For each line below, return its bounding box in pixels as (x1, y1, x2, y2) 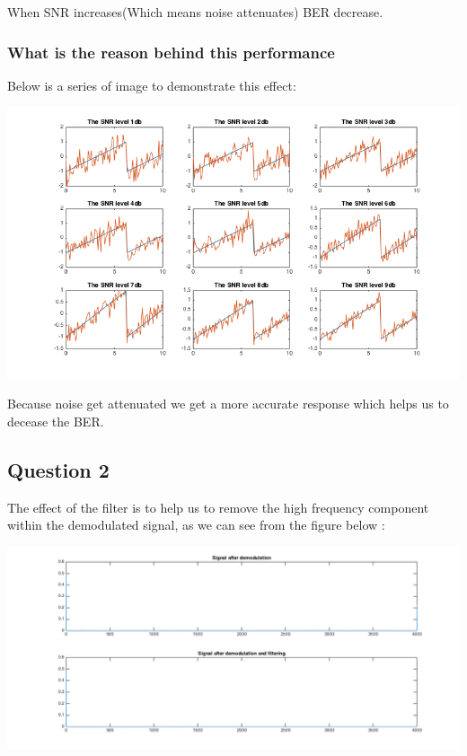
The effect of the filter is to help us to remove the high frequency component (7, 497, 429, 516)
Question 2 (7, 455, 110, 483)
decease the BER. (7, 411, 104, 430)
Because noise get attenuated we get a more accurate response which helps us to (7, 394, 449, 413)
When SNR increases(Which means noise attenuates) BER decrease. (7, 3, 383, 21)
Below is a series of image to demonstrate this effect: (7, 75, 296, 94)
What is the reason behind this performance (7, 40, 335, 63)
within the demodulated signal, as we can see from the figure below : (7, 515, 385, 534)
